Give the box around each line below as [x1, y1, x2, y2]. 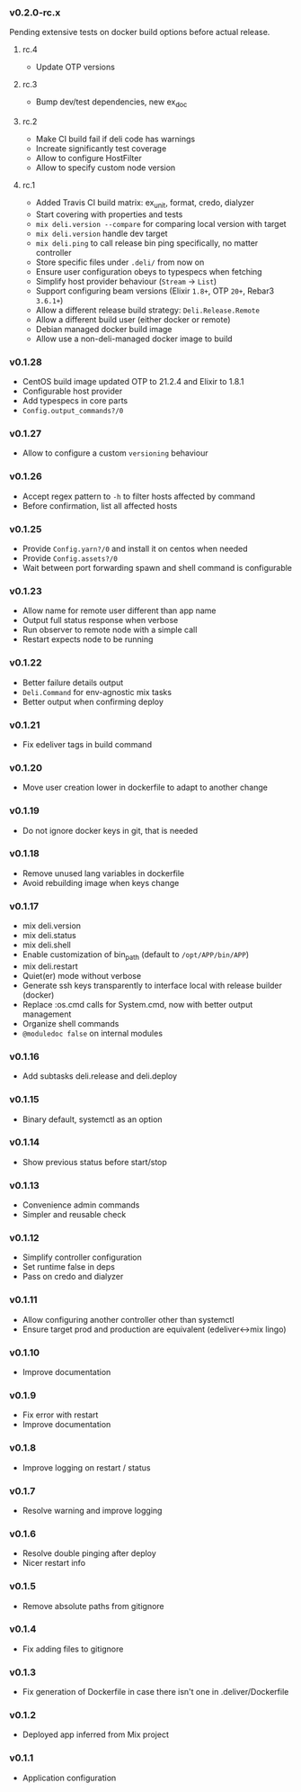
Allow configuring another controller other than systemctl [22, 1314, 235, 1325]
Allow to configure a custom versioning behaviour [22, 448, 208, 458]
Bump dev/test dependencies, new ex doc [35, 96, 188, 110]
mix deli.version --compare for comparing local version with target [35, 218, 287, 229]
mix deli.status [22, 930, 76, 941]
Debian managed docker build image [35, 323, 173, 334]
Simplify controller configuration [22, 1252, 142, 1263]
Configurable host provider [22, 385, 123, 397]
